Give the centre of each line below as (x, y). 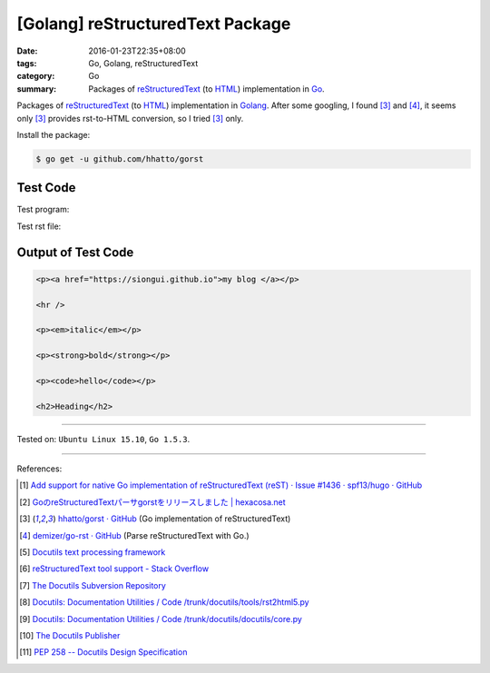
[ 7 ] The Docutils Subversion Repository (93, 585)
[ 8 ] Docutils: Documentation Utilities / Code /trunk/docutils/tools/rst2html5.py (164, 602)
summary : (37, 89)
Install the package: (54, 134)
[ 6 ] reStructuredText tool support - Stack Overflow (114, 569)
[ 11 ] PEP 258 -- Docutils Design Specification (103, 652)
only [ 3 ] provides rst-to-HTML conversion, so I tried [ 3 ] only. (130, 118)
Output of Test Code (75, 252)
